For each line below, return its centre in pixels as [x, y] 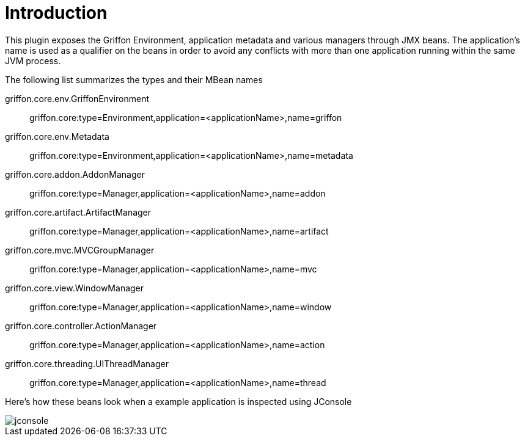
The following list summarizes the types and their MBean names [134, 79]
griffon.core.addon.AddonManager [75, 174]
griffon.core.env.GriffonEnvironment [77, 98]
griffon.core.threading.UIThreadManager [87, 363]
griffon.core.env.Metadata [57, 136]
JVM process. [33, 60]
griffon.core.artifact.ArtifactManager [78, 212]
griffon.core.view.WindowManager [75, 288]
